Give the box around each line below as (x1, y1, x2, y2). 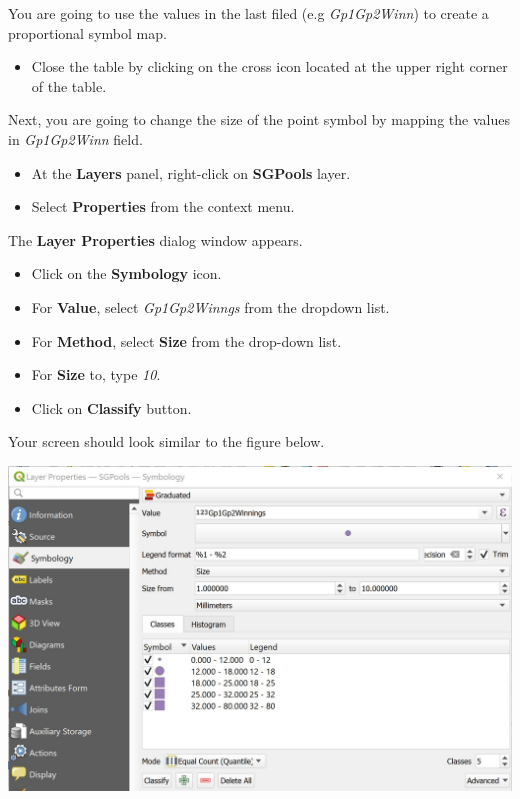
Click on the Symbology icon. (31, 263, 222, 284)
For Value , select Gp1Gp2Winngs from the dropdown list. (31, 296, 390, 317)
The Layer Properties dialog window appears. (8, 229, 303, 250)
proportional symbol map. (8, 22, 167, 43)
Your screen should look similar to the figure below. (8, 431, 325, 452)
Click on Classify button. (31, 397, 192, 418)
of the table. (31, 75, 107, 96)
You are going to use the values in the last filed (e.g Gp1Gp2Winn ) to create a (8, 3, 489, 23)
